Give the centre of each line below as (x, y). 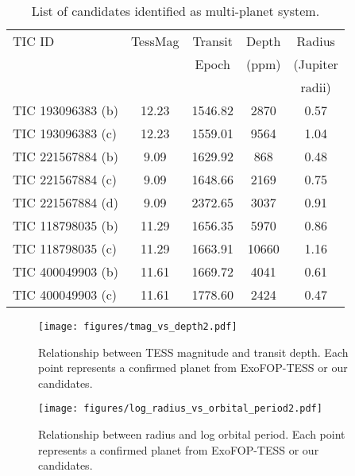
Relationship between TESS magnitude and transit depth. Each (193, 352)
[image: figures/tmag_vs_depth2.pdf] (138, 327)
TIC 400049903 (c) (65, 294)
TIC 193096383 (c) (65, 133)
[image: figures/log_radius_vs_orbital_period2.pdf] (180, 409)
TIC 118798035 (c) (65, 248)
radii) (316, 87)
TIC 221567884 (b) (66, 156)
